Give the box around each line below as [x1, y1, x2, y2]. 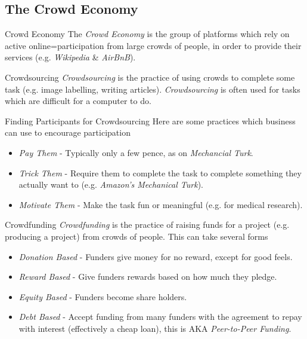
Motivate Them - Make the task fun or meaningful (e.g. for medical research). [18, 198, 303, 210]
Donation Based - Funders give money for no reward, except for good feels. [18, 250, 293, 262]
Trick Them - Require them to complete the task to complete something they [18, 166, 302, 179]
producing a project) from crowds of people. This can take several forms [5, 230, 268, 242]
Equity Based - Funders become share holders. [18, 290, 187, 303]
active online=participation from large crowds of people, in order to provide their [5, 39, 302, 51]
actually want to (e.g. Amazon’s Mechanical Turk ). [18, 178, 203, 191]
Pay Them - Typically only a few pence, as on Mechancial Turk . [18, 146, 253, 158]
